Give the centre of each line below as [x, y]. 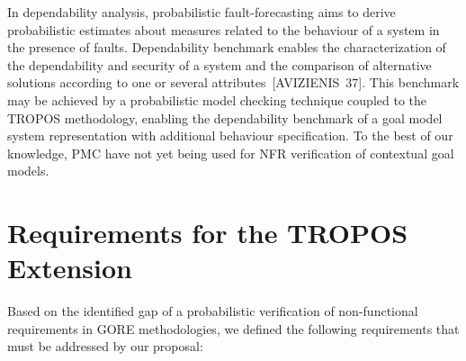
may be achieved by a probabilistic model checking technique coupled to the [217, 99]
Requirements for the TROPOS [208, 233]
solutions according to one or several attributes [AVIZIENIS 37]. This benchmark [233, 82]
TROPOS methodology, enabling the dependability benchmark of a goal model [225, 117]
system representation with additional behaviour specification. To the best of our [230, 135]
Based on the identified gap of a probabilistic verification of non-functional [213, 311]
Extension [70, 268]
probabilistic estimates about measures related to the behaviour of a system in [224, 29]
